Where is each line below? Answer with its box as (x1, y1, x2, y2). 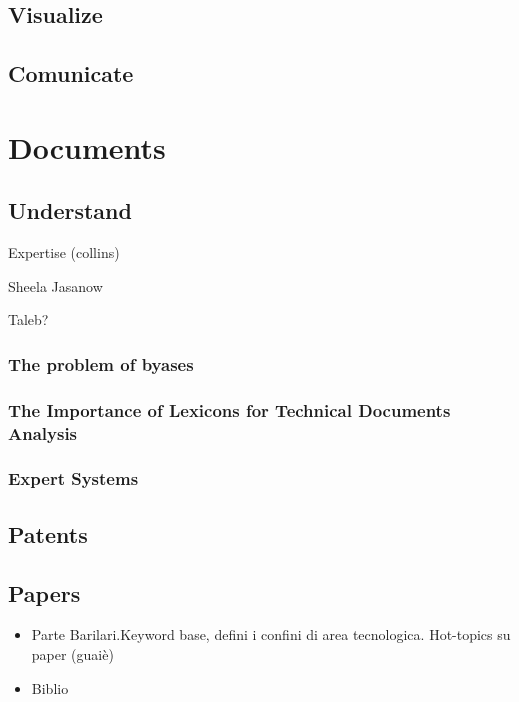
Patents (8, 518, 88, 549)
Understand (8, 195, 132, 226)
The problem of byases (8, 351, 194, 376)
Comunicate (8, 58, 134, 89)
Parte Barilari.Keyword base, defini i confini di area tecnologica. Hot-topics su (31, 624, 511, 645)
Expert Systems (8, 466, 139, 491)
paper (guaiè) (31, 643, 114, 664)
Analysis (8, 420, 78, 445)
